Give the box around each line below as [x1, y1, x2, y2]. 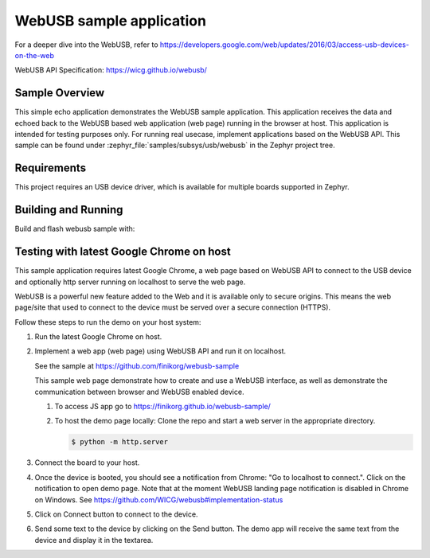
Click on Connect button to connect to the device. [34, 509, 198, 519]
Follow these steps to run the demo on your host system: [14, 317, 201, 326]
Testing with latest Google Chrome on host [14, 245, 231, 259]
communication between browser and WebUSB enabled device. [34, 387, 244, 396]
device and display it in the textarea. [34, 535, 154, 544]
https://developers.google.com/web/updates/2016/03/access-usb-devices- [159, 40, 409, 49]
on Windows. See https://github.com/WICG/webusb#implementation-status [34, 494, 283, 505]
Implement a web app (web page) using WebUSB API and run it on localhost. [34, 346, 287, 356]
